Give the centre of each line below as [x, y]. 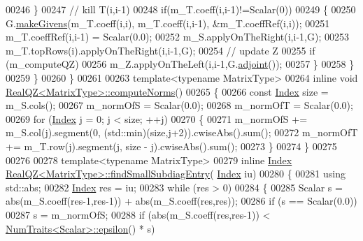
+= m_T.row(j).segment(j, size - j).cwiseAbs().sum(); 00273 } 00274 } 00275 [171, 146]
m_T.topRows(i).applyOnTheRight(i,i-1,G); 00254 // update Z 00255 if [161, 50]
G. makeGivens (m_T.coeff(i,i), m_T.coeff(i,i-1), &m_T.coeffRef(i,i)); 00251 [168, 23]
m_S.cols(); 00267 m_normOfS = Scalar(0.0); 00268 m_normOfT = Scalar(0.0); [179, 105]
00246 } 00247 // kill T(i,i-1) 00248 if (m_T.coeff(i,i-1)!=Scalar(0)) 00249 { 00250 [181, 9]
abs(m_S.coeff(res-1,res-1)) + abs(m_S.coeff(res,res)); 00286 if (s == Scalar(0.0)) [181, 201]
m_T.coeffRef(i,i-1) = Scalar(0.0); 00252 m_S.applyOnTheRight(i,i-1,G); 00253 [177, 37]
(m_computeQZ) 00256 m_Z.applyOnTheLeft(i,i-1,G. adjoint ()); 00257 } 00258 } [180, 64]
